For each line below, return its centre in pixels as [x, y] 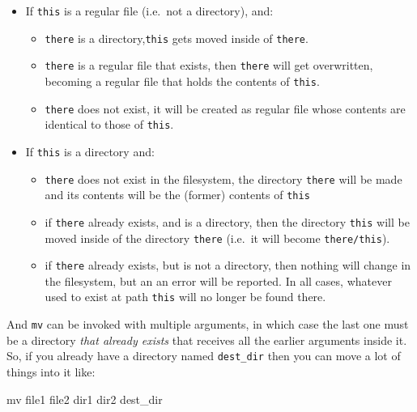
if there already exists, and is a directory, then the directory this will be [227, 221]
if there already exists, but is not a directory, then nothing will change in [228, 265]
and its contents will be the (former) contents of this [177, 195]
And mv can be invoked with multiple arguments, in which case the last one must [208, 324]
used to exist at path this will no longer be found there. [185, 297]
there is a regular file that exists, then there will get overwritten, [209, 65]
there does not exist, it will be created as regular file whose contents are [225, 108]
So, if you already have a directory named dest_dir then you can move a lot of [204, 356]
